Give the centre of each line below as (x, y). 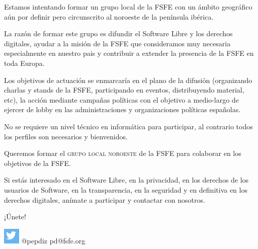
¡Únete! (15, 217)
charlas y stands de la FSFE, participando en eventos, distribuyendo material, (124, 90)
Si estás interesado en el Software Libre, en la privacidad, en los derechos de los (126, 180)
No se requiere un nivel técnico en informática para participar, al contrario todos (128, 126)
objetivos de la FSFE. (37, 163)
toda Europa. (24, 63)
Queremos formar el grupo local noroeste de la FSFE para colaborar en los (123, 153)
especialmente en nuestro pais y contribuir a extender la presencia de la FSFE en (129, 53)
